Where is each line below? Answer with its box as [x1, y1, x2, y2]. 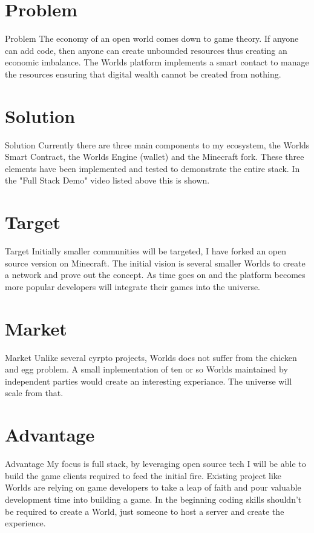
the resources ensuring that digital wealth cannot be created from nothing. [5, 67, 281, 80]
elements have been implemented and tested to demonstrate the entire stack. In [5, 162, 300, 174]
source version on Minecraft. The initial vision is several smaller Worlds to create [5, 256, 306, 269]
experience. [5, 517, 46, 529]
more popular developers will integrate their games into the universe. [5, 280, 261, 293]
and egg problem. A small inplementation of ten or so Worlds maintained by [5, 363, 288, 376]
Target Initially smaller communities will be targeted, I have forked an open [5, 245, 287, 257]
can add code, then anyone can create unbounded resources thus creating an [5, 44, 287, 56]
